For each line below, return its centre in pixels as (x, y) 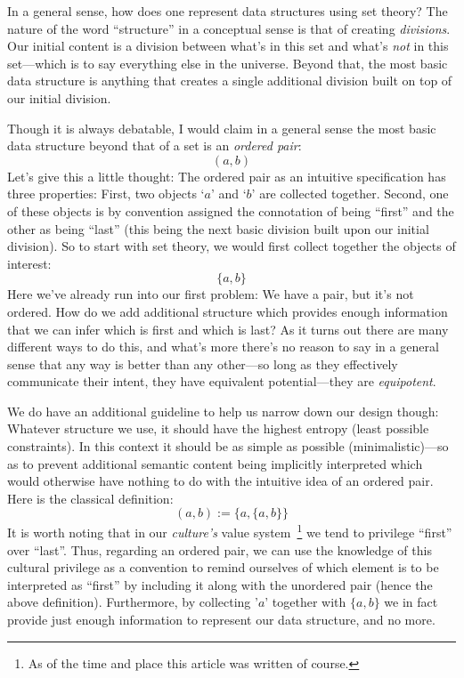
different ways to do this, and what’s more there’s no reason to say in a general (223, 347)
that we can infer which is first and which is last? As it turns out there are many (228, 329)
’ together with (305, 602)
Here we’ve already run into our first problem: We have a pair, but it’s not (211, 294)
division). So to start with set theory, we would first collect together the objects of (232, 246)
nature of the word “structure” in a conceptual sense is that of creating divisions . (229, 28)
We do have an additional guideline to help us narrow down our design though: (223, 411)
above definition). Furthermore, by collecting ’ (133, 602)
